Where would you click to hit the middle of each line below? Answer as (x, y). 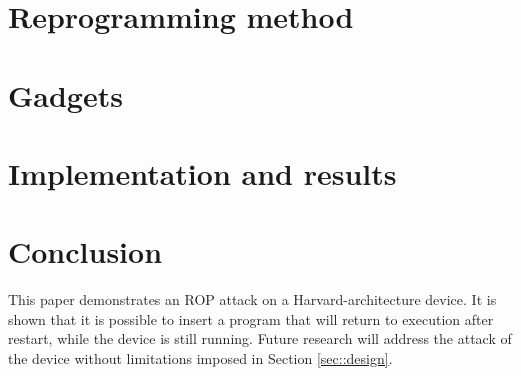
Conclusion (85, 251)
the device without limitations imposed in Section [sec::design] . (200, 358)
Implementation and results (202, 172)
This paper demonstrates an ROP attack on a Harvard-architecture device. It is (252, 299)
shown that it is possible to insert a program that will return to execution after (251, 318)
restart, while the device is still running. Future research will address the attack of (260, 338)
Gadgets (65, 94)
